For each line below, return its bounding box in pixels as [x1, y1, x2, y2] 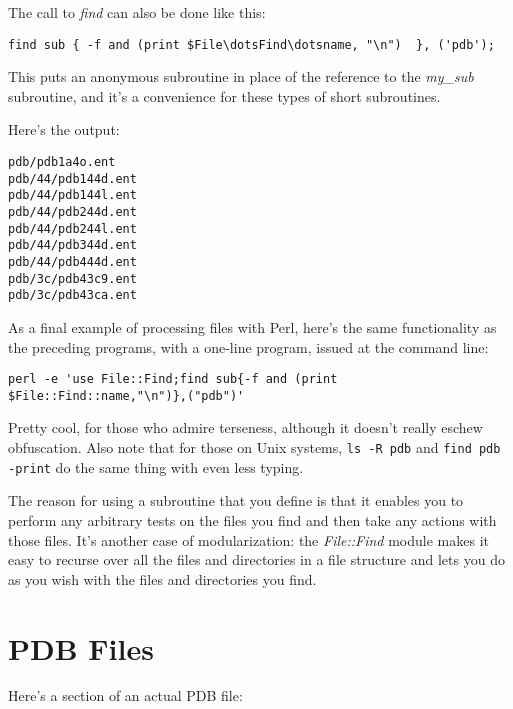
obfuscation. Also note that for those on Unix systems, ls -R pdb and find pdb [8, 437, 501, 458]
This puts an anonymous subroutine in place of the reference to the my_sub [8, 66, 474, 87]
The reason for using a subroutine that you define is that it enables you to [8, 490, 464, 511]
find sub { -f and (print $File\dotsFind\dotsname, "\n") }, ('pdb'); [8, 37, 495, 52]
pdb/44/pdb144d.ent [8, 171, 137, 186]
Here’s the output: [8, 119, 120, 140]
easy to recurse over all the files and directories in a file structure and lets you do [8, 549, 505, 570]
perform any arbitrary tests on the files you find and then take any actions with [8, 509, 497, 530]
